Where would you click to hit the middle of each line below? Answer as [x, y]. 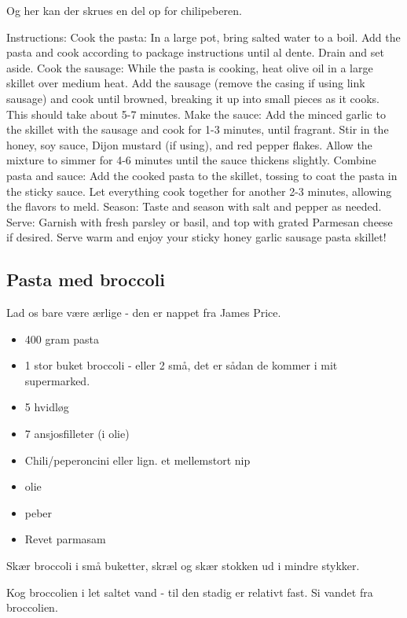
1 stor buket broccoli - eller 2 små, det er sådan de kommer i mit [181, 365]
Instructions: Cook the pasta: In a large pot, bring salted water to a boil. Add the [203, 37]
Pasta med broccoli [86, 280]
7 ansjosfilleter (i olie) [77, 434]
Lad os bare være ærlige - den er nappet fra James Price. [144, 313]
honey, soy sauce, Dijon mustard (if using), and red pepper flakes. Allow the [189, 144]
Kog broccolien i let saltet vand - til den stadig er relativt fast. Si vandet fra [190, 592]
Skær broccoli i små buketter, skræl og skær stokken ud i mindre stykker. [183, 566]
